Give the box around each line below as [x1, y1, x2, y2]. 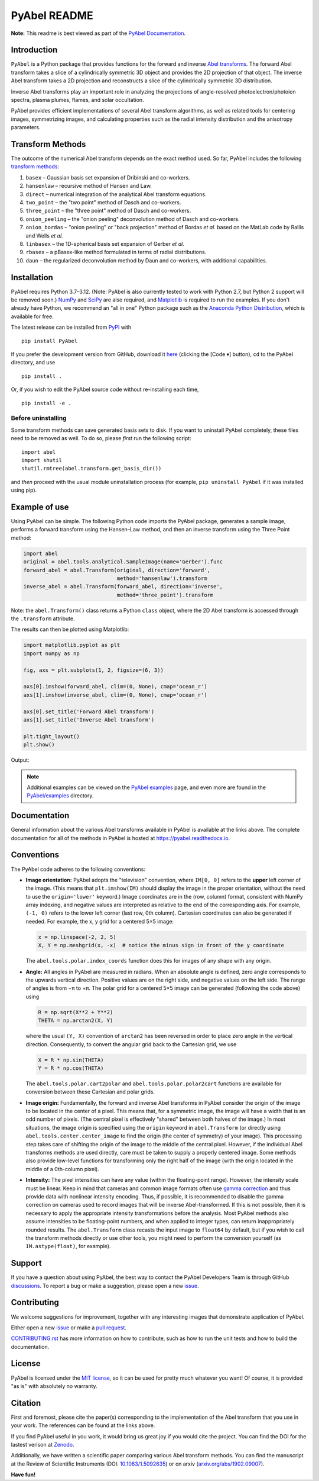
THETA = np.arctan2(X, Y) [38, 1017, 113, 1024]
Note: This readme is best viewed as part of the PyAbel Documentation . [11, 30, 186, 37]
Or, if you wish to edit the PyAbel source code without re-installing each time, [11, 386, 199, 393]
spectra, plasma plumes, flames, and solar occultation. [11, 97, 144, 104]
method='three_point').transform [116, 591, 214, 598]
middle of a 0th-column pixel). [25, 1165, 100, 1172]
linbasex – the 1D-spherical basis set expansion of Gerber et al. [25, 241, 184, 247]
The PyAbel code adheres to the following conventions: [11, 865, 146, 873]
